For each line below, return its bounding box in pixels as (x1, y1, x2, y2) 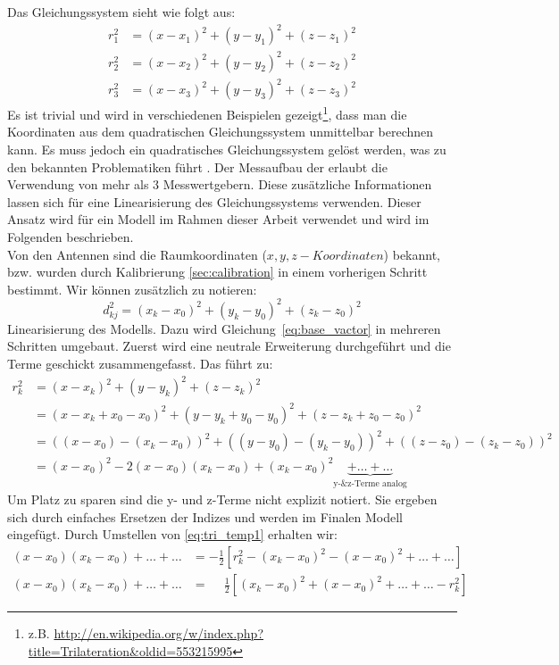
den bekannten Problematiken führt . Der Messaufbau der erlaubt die (7, 157, 388, 176)
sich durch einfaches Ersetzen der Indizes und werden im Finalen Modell (7, 507, 404, 526)
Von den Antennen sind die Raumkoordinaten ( (7, 245, 267, 263)
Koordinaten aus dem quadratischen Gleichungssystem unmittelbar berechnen (7, 122, 434, 141)
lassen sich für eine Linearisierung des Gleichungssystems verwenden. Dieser (7, 192, 421, 211)
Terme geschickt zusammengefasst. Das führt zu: (7, 354, 273, 373)
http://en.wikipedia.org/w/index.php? (54, 624, 263, 643)
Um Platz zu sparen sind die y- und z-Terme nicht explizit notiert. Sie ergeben (7, 490, 438, 509)
